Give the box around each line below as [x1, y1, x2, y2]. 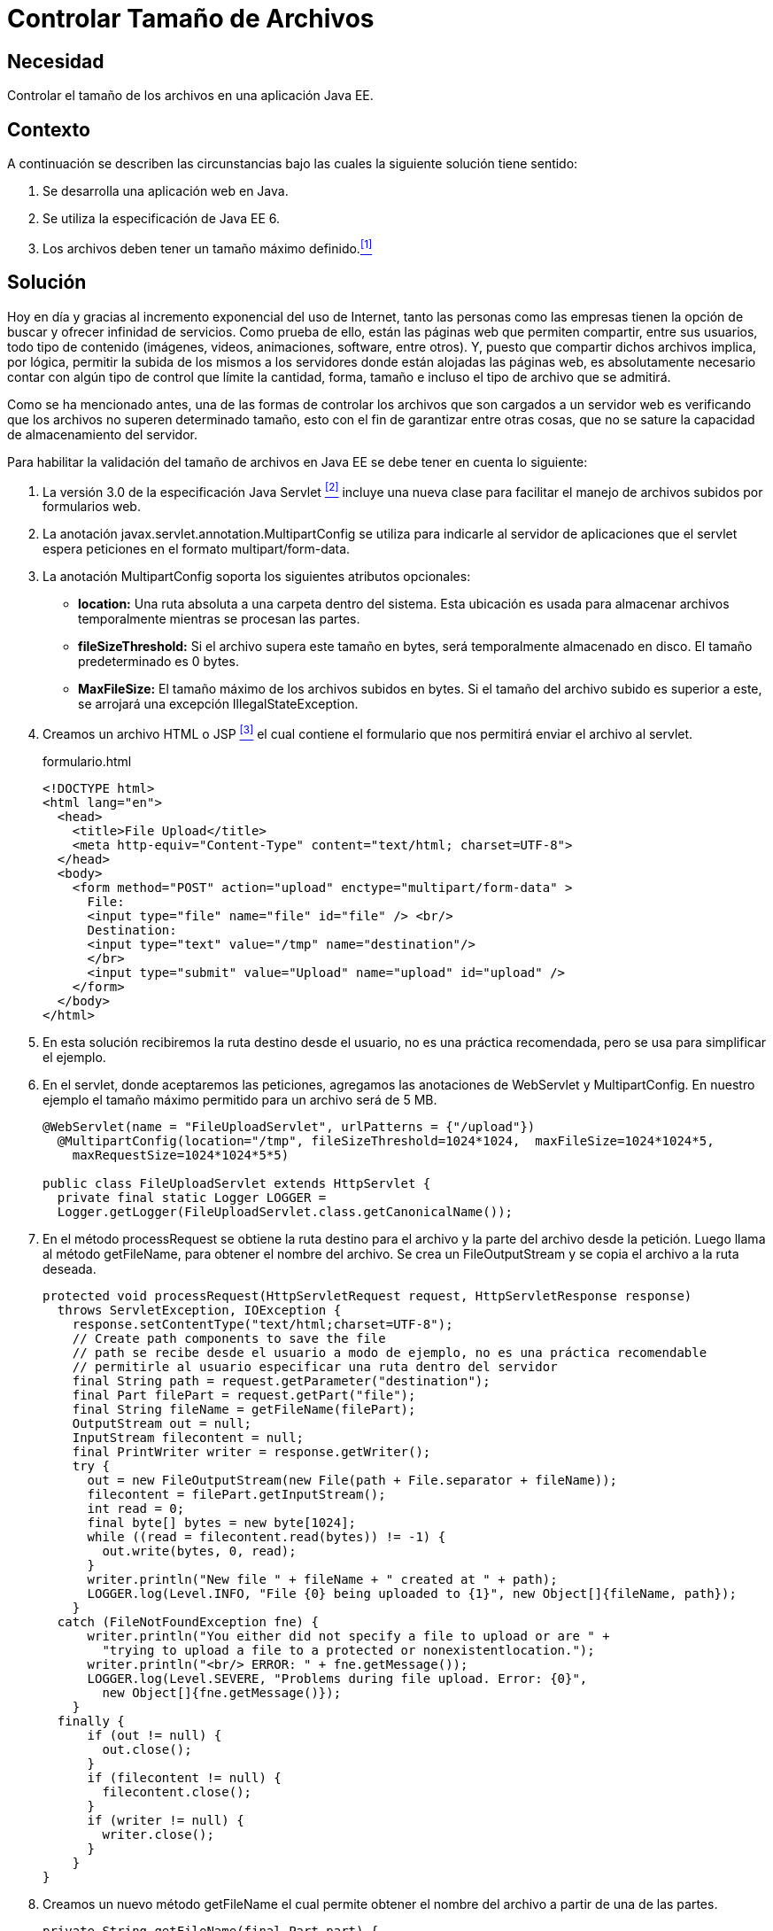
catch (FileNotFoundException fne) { [57, 1614, 319, 1629]
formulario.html [43, 753, 132, 769]
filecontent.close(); [102, 1784, 252, 1799]
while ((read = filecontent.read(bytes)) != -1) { [87, 1529, 446, 1544]
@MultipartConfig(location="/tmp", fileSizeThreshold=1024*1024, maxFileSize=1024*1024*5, [57, 1133, 715, 1148]
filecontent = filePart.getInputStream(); [87, 1486, 386, 1501]
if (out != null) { [87, 1727, 222, 1742]
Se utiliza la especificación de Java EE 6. [43, 211, 280, 227]
